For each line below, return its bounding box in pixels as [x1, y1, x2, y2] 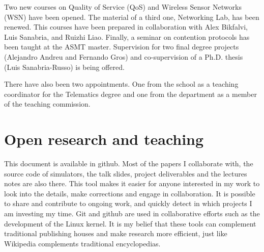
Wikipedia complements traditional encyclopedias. [4, 238, 161, 248]
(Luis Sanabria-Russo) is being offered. [4, 61, 125, 72]
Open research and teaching [4, 129, 204, 149]
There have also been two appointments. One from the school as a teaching [4, 79, 239, 89]
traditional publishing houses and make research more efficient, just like [4, 228, 227, 239]
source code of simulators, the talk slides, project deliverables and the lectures [4, 168, 247, 179]
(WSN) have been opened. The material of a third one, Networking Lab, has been [4, 11, 259, 22]
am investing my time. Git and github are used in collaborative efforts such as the [4, 208, 260, 219]
